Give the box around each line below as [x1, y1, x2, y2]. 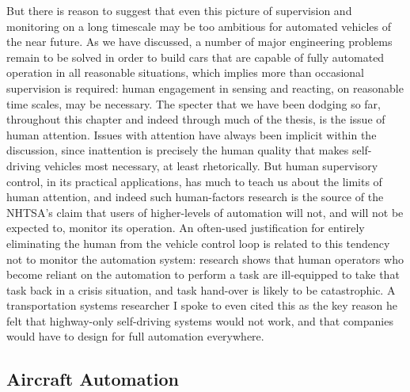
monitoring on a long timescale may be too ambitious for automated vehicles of [6, 17, 392, 34]
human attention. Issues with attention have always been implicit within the [6, 126, 377, 143]
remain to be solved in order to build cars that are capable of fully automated [6, 48, 385, 65]
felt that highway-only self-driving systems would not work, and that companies [6, 312, 393, 329]
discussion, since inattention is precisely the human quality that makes [6, 142, 349, 158]
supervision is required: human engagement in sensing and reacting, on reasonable [6, 79, 404, 96]
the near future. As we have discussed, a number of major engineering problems [6, 33, 393, 50]
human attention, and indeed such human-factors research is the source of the [6, 188, 384, 205]
